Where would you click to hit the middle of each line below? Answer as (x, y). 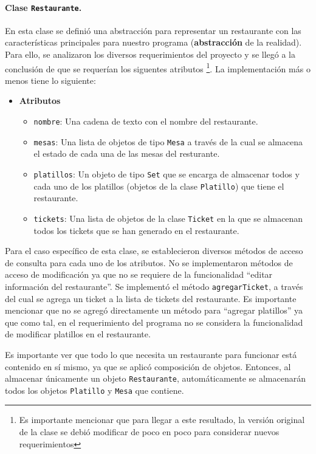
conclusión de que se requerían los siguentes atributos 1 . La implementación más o (158, 67)
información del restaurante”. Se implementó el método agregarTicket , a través (154, 286)
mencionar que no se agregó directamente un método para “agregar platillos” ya (154, 310)
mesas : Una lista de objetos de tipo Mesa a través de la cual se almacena (168, 141)
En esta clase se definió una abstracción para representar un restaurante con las (153, 30)
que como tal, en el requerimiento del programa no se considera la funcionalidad (154, 322)
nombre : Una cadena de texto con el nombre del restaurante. (146, 121)
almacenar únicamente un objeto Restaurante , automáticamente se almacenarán (155, 378)
